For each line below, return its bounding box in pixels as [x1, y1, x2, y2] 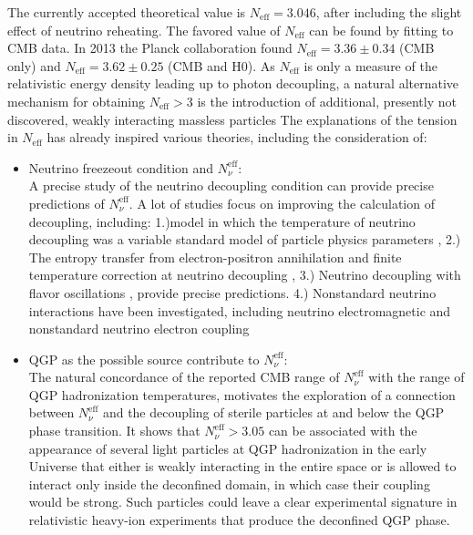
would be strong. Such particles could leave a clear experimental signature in [28, 492, 458, 511]
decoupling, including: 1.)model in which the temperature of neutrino [28, 211, 416, 231]
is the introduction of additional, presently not [197, 91, 457, 110]
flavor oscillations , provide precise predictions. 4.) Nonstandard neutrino [28, 283, 437, 302]
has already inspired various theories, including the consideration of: [46, 128, 427, 147]
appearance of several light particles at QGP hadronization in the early [28, 438, 427, 458]
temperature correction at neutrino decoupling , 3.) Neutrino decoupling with [28, 265, 461, 284]
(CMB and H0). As [168, 56, 275, 75]
